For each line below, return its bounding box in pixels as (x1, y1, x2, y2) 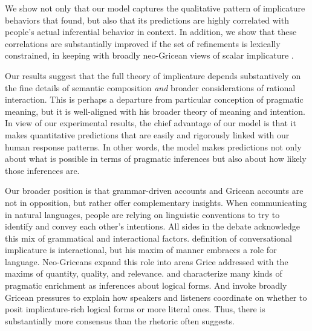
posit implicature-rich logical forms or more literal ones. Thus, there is (5, 303, 265, 315)
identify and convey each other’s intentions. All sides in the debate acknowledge (5, 220, 300, 233)
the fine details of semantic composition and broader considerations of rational (5, 81, 296, 94)
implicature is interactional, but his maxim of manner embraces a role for (5, 243, 277, 256)
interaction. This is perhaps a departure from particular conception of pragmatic (5, 93, 304, 106)
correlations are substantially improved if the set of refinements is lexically (5, 37, 281, 50)
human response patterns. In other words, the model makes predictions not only (5, 140, 302, 153)
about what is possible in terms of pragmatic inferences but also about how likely (5, 152, 307, 165)
